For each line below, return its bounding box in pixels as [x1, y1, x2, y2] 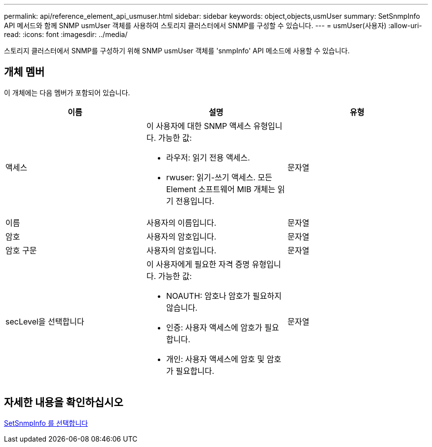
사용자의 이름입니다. [146, 217, 216, 228]
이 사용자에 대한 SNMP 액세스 [146, 121, 252, 131]
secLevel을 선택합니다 [5, 316, 84, 326]
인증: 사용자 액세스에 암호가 [166, 322, 262, 332]
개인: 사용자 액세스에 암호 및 [166, 354, 265, 364]
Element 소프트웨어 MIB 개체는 [166, 184, 276, 194]
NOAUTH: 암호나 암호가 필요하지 [166, 290, 282, 301]
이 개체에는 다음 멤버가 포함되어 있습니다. [4, 88, 130, 97]
